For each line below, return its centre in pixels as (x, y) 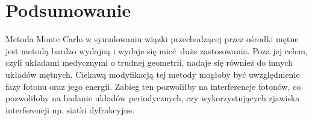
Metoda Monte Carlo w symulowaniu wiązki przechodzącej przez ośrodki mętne (152, 39)
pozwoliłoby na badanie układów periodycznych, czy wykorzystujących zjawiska (153, 98)
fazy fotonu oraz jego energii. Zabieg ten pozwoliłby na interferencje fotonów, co (153, 86)
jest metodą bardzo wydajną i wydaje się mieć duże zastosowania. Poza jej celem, (157, 50)
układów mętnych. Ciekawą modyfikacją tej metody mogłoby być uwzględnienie (153, 74)
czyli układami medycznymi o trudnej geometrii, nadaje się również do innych (149, 62)
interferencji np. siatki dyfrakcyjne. (70, 109)
